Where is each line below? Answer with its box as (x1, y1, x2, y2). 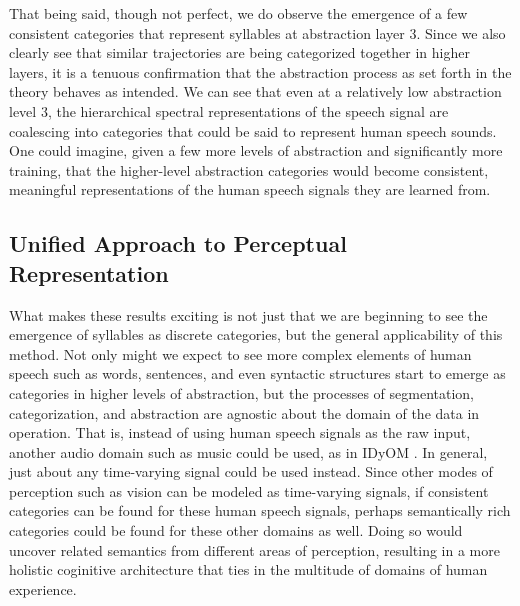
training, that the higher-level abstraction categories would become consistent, (9, 159, 489, 180)
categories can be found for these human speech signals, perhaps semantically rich (9, 500, 511, 521)
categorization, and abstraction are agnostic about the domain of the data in (9, 402, 480, 423)
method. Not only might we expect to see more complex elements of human (9, 343, 472, 364)
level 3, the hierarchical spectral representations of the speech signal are (9, 100, 449, 121)
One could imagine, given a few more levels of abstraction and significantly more (9, 140, 503, 161)
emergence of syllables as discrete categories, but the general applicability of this (9, 324, 503, 345)
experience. (9, 578, 77, 599)
